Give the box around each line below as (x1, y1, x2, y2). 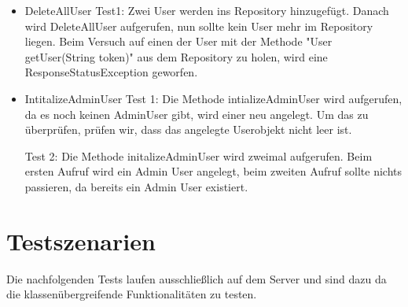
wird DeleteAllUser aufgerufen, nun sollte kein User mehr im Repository (24, 17, 373, 34)
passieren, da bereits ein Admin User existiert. (24, 178, 248, 194)
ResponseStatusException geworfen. (24, 64, 198, 80)
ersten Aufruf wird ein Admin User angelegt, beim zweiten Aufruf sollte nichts (24, 163, 402, 179)
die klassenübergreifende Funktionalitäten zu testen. (6, 286, 257, 302)
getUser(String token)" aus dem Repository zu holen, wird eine (24, 48, 328, 65)
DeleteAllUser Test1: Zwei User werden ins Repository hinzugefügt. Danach (24, 2, 389, 18)
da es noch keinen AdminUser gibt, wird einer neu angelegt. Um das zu (24, 105, 369, 122)
